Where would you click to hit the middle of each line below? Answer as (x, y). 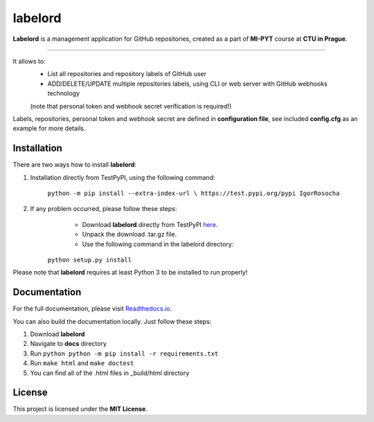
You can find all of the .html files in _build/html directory (110, 373)
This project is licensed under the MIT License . (80, 409)
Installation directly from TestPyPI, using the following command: (123, 177)
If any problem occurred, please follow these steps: (104, 209)
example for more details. (49, 129)
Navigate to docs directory (69, 344)
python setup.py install (89, 260)
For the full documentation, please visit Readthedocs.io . (92, 309)
